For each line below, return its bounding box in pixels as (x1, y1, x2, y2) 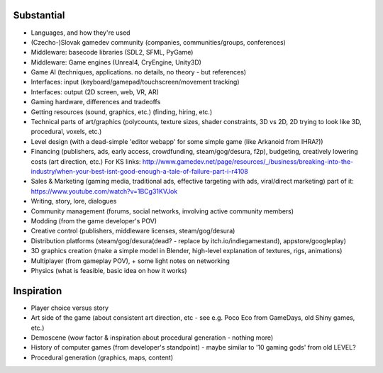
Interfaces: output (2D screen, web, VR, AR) (30, 87, 160, 96)
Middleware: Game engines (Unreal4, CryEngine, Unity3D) (30, 57, 202, 67)
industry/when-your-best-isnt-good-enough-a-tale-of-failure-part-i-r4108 (30, 167, 248, 175)
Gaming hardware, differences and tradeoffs (30, 98, 161, 106)
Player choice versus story (30, 304, 109, 312)
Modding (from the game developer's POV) (30, 216, 157, 225)
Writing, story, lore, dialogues (30, 197, 117, 206)
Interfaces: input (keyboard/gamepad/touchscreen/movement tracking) (30, 78, 240, 87)
